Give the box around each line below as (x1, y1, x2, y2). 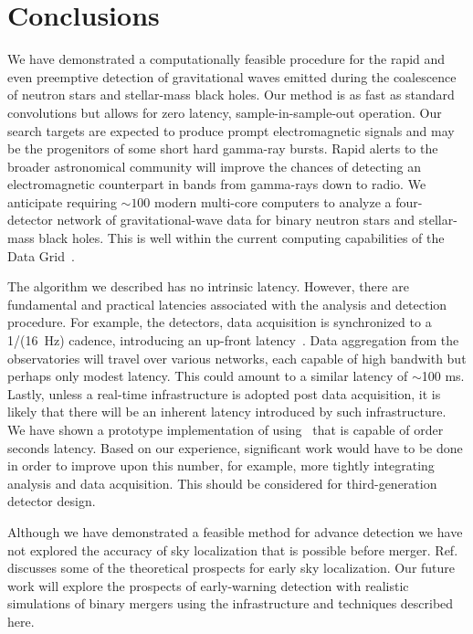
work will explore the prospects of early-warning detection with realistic (7, 576, 409, 595)
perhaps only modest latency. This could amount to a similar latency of (7, 366, 408, 386)
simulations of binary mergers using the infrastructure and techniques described (7, 594, 454, 613)
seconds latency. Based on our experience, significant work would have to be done (7, 438, 463, 457)
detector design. (7, 491, 96, 511)
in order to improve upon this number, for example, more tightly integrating (7, 456, 435, 475)
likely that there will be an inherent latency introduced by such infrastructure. (7, 402, 447, 421)
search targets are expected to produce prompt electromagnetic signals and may (7, 121, 455, 140)
